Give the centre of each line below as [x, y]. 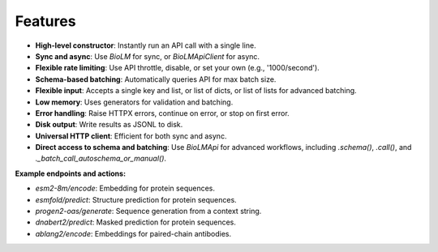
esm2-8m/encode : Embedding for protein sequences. [125, 188]
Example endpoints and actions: [70, 173]
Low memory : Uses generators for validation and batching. [134, 102]
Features [45, 21]
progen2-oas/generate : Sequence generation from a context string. [148, 211]
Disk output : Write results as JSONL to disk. [109, 125]
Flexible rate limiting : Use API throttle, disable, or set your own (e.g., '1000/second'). [177, 68]
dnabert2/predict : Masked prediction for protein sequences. [136, 222]
